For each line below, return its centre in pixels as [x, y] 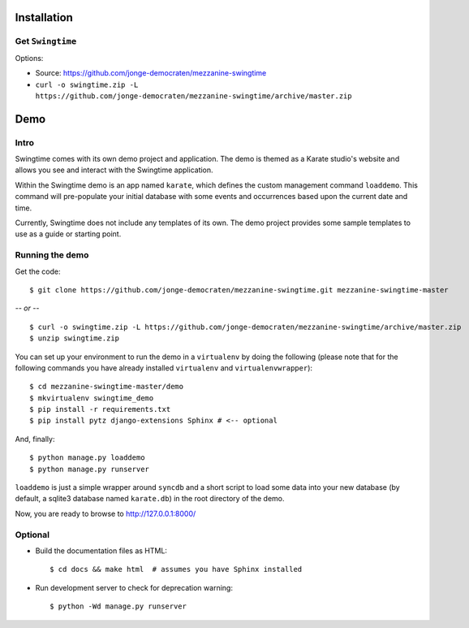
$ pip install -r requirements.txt [100, 409]
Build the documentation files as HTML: [101, 550]
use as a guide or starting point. [68, 234]
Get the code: [38, 271]
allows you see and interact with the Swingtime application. [114, 170]
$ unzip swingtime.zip [75, 338]
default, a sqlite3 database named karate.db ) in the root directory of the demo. [150, 499]
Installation [44, 17]
